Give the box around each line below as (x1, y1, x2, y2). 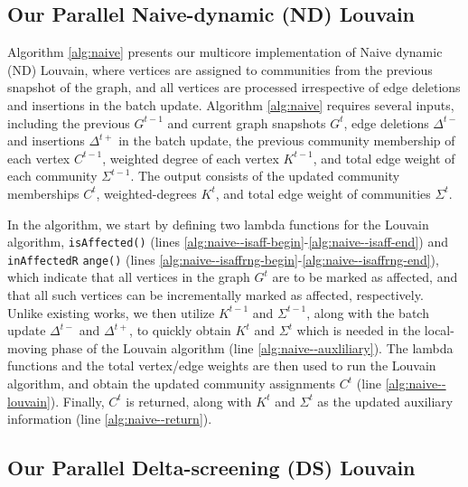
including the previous (7, 113, 130, 132)
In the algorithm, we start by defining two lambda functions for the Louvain (7, 214, 429, 233)
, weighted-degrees (96, 183, 197, 202)
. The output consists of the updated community (130, 166, 400, 185)
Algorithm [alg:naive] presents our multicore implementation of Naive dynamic (7, 42, 443, 61)
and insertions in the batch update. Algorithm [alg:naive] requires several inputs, (7, 95, 454, 114)
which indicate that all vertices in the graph (7, 267, 250, 286)
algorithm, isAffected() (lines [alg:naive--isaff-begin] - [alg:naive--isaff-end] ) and (7, 232, 448, 251)
